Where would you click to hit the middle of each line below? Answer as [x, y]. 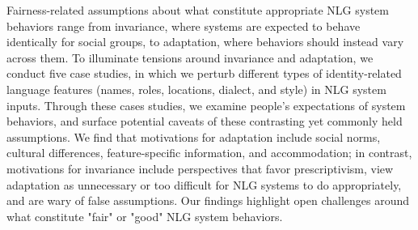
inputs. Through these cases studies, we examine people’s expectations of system [206, 105]
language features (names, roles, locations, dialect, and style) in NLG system [196, 89]
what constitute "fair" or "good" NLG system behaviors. [145, 216]
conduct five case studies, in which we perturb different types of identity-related [204, 73]
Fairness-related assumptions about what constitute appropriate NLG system [198, 10]
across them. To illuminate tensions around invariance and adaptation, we [190, 57]
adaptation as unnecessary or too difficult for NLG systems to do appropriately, [204, 184]
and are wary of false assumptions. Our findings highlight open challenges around [208, 200]
